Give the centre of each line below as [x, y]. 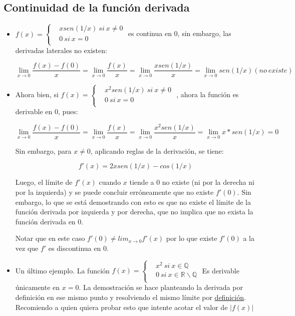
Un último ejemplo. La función [62, 270]
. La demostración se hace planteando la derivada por [161, 287]
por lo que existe [192, 238]
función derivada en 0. [49, 221]
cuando [110, 182]
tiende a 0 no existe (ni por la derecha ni [192, 182]
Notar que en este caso [50, 238]
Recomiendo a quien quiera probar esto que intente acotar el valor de [121, 307]
